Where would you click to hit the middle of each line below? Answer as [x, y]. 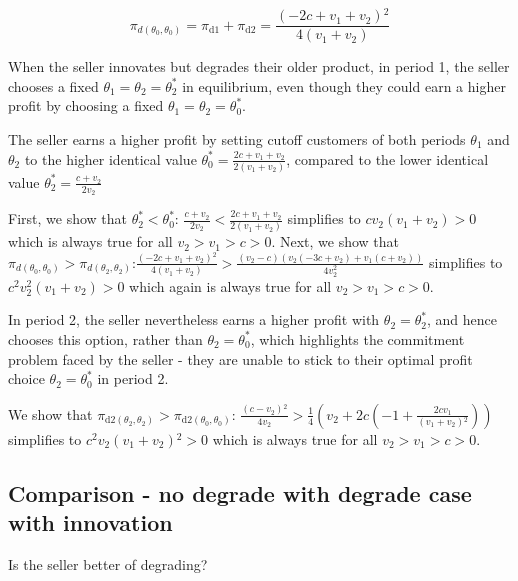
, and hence [462, 319]
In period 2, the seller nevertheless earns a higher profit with [194, 319]
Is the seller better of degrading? [108, 563]
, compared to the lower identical [387, 158]
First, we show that [67, 218]
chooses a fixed [53, 85]
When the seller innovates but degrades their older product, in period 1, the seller [259, 66]
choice [26, 378]
